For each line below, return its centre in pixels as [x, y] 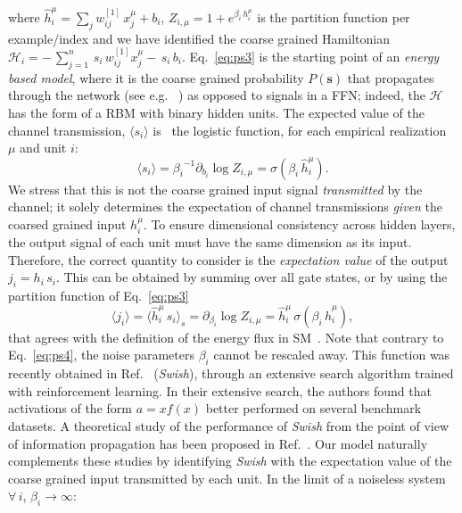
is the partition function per [334, 17]
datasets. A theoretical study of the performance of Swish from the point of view [229, 426]
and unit [43, 148]
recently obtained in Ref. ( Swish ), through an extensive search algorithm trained [231, 373]
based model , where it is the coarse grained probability [156, 77]
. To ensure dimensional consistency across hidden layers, [299, 223]
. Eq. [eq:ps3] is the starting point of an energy [310, 56]
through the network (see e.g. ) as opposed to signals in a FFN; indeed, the [217, 95]
